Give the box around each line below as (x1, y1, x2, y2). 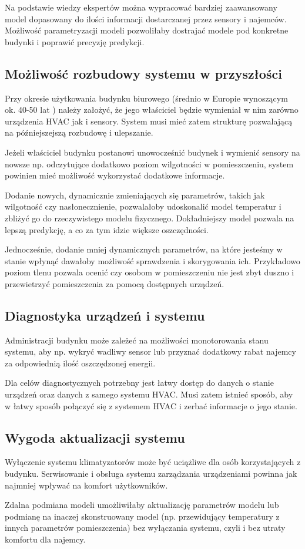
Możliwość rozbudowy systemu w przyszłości (5, 64, 282, 82)
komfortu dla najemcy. (5, 533, 86, 545)
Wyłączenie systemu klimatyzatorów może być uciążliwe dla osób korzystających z (5, 456, 301, 468)
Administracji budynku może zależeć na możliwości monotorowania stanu (5, 334, 269, 346)
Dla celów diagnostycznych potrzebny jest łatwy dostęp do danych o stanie (5, 376, 274, 389)
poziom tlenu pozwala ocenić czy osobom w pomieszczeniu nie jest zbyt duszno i (5, 266, 294, 278)
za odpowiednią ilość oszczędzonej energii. (5, 356, 156, 369)
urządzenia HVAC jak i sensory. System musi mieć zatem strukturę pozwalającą (5, 114, 293, 127)
